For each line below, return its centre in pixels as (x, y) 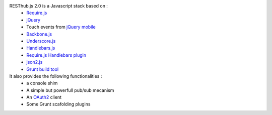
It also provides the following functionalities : (56, 76)
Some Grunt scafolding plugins (58, 104)
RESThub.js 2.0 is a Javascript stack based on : (59, 6)
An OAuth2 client (44, 97)
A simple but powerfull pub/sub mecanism (70, 90)
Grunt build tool (43, 69)
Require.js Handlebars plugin (56, 55)
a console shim (42, 83)
